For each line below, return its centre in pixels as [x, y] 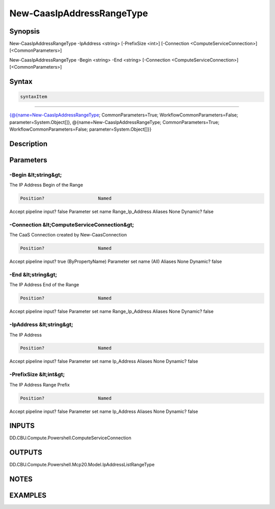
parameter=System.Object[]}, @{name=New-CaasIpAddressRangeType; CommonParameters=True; [114, 122]
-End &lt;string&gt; [33, 275]
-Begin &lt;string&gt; [36, 174]
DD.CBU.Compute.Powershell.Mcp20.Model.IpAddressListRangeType [82, 465]
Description [29, 144]
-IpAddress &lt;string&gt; [41, 324]
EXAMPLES [28, 496]
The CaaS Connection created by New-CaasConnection [68, 235]
